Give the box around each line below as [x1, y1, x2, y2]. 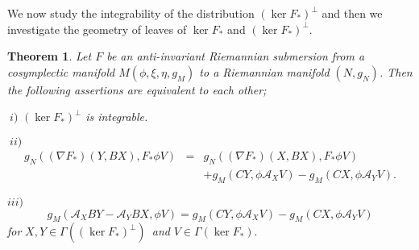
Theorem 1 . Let [7, 48, 92, 65]
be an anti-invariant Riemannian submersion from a [106, 48, 365, 65]
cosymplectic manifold [7, 63, 115, 80]
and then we [322, 5, 383, 21]
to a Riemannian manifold [199, 63, 330, 80]
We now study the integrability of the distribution [7, 5, 255, 21]
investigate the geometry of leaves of [7, 20, 187, 37]
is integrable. [85, 108, 148, 125]
